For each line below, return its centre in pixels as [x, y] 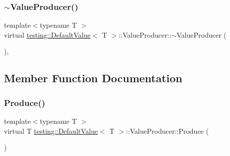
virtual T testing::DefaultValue [51, 130]
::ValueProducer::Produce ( [167, 130]
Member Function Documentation [93, 78]
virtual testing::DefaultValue [47, 34]
